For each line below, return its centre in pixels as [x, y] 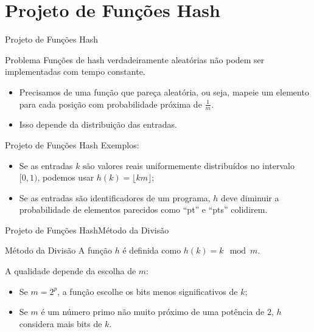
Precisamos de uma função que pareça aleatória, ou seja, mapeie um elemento [164, 92]
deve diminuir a [250, 197]
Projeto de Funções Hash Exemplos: [72, 144]
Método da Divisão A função [59, 250]
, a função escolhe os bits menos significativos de [148, 291]
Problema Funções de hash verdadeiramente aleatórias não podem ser [135, 59]
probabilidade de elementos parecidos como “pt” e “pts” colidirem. [143, 209]
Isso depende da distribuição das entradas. [98, 124]
